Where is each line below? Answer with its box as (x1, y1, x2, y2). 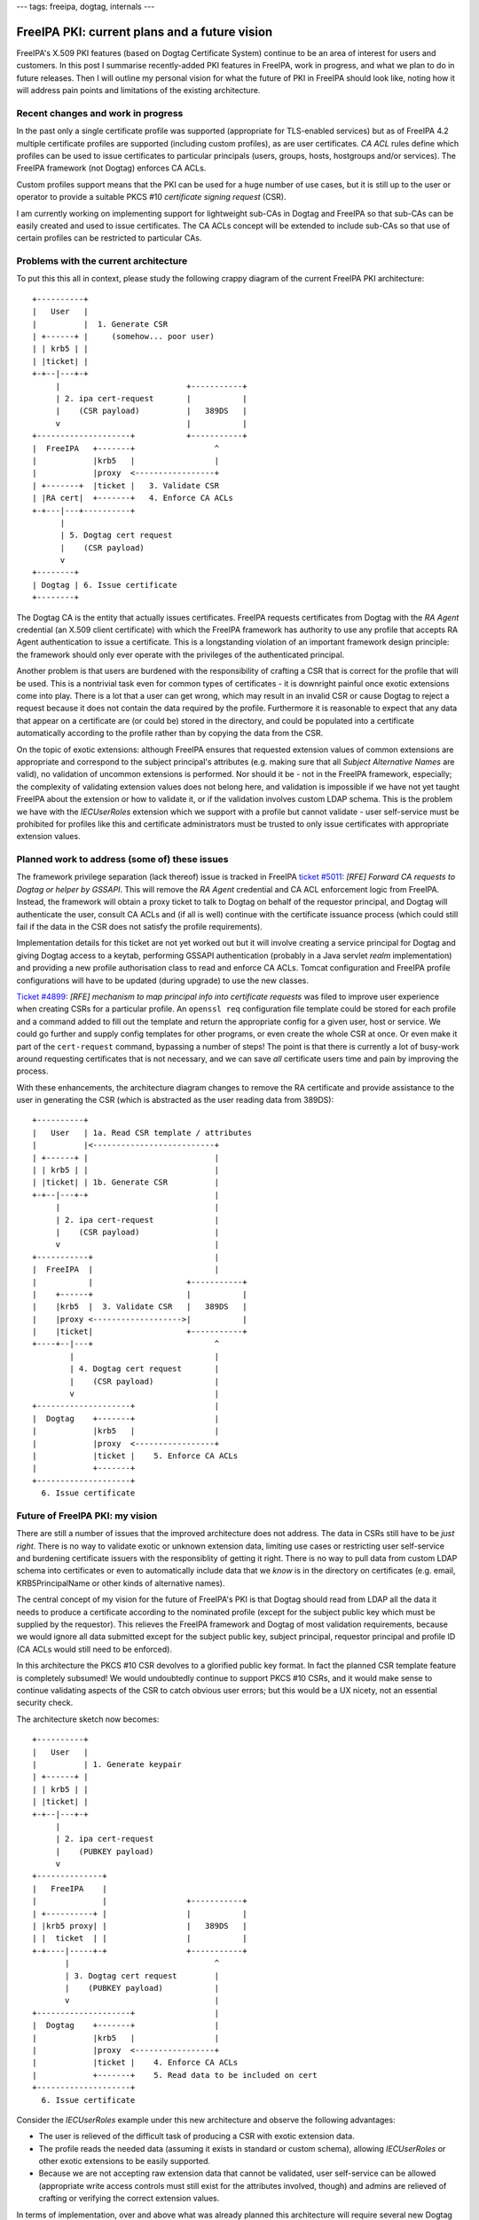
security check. (16, 1697, 74, 1709)
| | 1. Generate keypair (32, 1759, 182, 1769)
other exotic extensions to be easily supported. (38, 2156, 211, 2167)
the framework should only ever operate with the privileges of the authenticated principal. (16, 649, 345, 660)
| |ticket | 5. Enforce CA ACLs (32, 1451, 239, 1461)
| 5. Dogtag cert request (59, 530, 173, 541)
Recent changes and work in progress (16, 107, 184, 119)
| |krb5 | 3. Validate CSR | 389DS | (32, 1302, 247, 1312)
